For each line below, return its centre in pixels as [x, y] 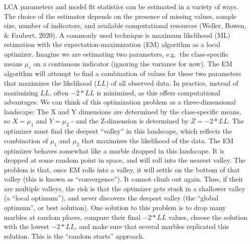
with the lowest [27, 226]
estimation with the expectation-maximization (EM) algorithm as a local [112, 44]
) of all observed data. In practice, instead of [172, 83]
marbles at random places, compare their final [72, 217]
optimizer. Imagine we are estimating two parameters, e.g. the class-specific [116, 53]
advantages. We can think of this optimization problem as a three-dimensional [120, 102]
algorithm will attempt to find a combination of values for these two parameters [123, 73]
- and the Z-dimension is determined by [130, 121]
